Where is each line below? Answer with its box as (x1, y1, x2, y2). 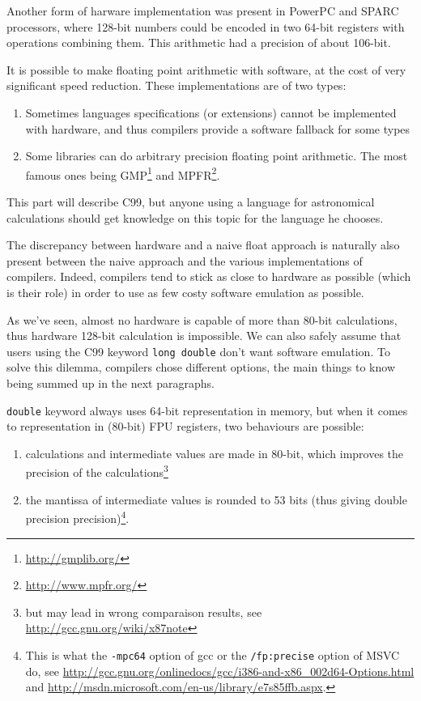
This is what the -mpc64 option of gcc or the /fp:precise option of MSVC (25, 646, 400, 663)
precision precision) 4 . (25, 508, 130, 526)
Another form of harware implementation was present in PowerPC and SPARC (6, 2, 399, 19)
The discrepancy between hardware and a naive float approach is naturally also (6, 236, 400, 253)
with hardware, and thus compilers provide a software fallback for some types (25, 120, 410, 137)
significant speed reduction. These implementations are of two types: (6, 77, 347, 94)
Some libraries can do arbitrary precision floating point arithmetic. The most (25, 147, 408, 164)
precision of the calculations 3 (25, 461, 168, 481)
